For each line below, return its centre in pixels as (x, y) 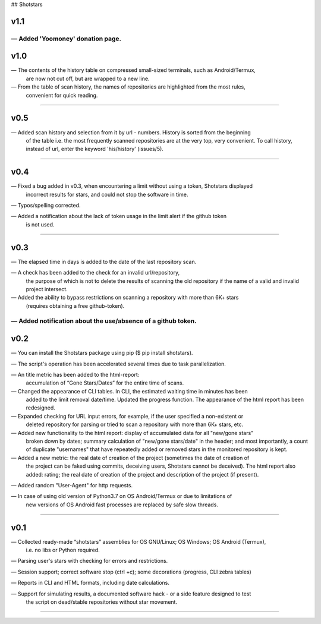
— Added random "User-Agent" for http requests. (72, 485)
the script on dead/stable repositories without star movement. (102, 602)
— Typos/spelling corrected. (46, 206)
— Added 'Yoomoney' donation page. (66, 39)
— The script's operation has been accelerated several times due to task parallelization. (118, 364)
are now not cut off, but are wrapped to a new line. (88, 78)
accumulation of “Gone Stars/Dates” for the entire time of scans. (105, 383)
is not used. (40, 224)
